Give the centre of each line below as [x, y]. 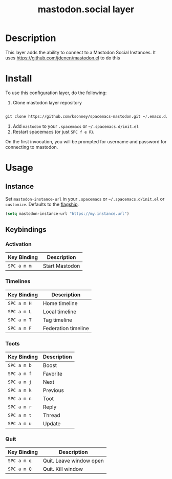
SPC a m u [20, 423]
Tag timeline [58, 320]
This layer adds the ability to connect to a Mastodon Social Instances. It [81, 52]
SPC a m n [20, 398]
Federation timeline [66, 328]
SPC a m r [20, 407]
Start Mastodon [61, 266]
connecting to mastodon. [32, 147]
